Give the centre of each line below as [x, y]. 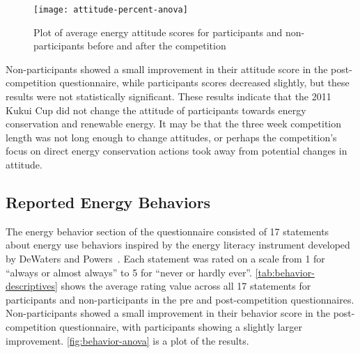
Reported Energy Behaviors [108, 202]
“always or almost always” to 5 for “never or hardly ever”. [129, 272]
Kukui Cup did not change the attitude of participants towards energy [156, 110]
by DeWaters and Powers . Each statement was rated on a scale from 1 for [165, 258]
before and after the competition [157, 46]
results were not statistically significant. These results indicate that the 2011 [169, 96]
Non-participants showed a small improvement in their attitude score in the [167, 69]
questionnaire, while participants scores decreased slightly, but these [204, 83]
